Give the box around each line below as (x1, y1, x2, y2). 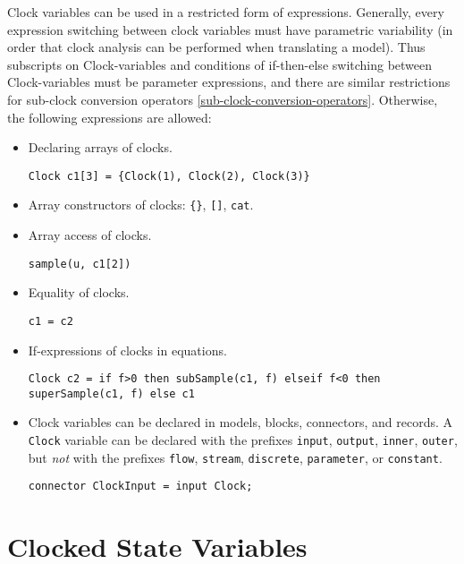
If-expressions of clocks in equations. (28, 340, 227, 359)
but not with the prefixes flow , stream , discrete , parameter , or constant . (28, 448, 443, 466)
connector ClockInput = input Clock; (28, 480, 253, 493)
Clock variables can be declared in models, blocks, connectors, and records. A (28, 413, 453, 432)
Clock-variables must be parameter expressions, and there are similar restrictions (7, 73, 451, 91)
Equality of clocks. (28, 283, 130, 302)
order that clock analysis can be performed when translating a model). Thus (7, 38, 426, 56)
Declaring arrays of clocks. (28, 138, 173, 157)
